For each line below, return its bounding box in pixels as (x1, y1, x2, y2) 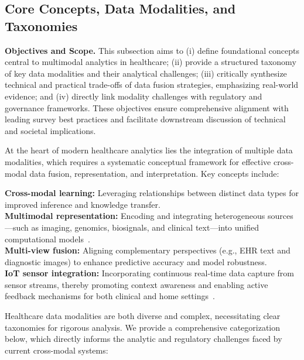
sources (267, 210, 293, 222)
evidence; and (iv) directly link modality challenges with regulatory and (5, 90, 262, 102)
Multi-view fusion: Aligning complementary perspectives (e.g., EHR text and (5, 244, 291, 256)
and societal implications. (5, 124, 96, 136)
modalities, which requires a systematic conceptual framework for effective (5, 155, 271, 167)
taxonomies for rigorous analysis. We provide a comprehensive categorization (5, 321, 281, 333)
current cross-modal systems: (5, 344, 108, 356)
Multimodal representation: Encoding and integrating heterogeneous (5, 210, 265, 222)
